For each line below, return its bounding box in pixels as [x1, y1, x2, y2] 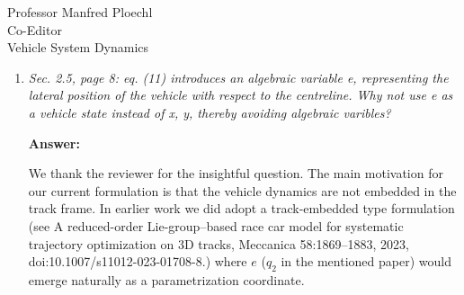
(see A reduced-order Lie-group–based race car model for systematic [28, 216, 404, 235]
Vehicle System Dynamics [7, 38, 149, 57]
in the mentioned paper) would [281, 252, 451, 271]
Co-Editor [7, 20, 62, 39]
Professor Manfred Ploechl [7, 3, 153, 21]
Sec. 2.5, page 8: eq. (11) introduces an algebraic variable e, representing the [28, 67, 449, 86]
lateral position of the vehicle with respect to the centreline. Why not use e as [28, 85, 453, 104]
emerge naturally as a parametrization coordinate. [28, 270, 305, 289]
